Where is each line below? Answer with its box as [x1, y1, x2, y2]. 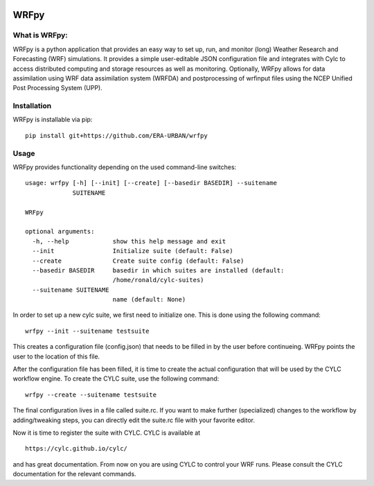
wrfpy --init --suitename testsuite [25, 327, 150, 335]
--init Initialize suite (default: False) [32, 247, 233, 255]
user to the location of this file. [12, 352, 100, 361]
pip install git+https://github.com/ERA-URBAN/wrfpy [25, 132, 208, 139]
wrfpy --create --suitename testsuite [25, 390, 157, 399]
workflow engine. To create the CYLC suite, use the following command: [12, 374, 220, 383]
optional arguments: [25, 227, 95, 236]
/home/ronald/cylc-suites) [112, 276, 204, 284]
